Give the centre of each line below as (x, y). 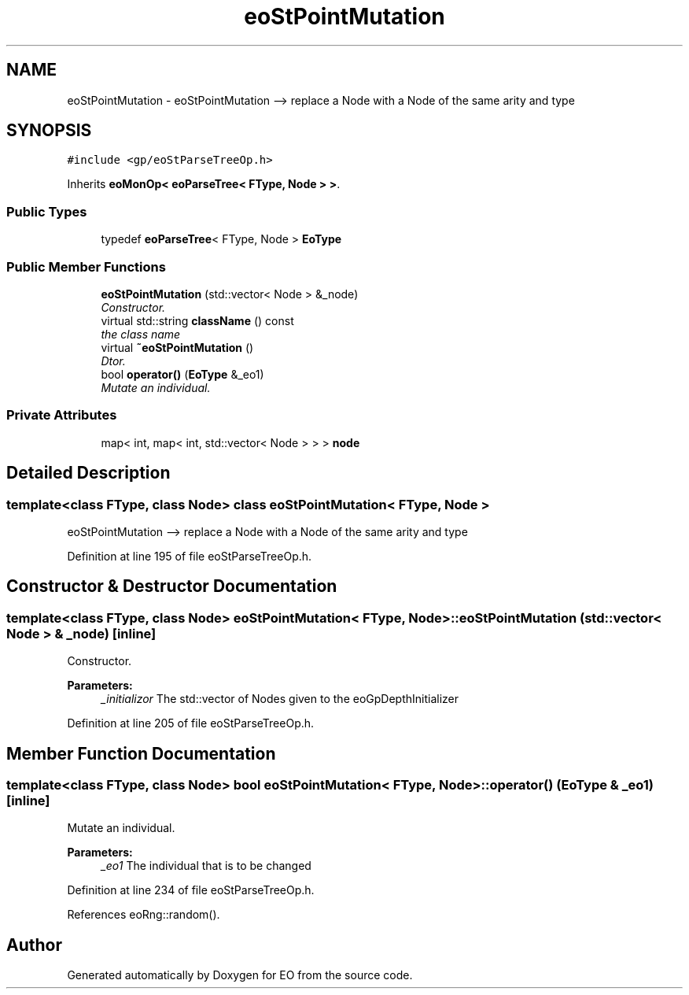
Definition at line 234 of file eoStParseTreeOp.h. (191, 890)
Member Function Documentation (141, 753)
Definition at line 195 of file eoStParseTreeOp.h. (190, 556)
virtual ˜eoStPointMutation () (177, 347)
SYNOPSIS (49, 131)
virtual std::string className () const (197, 320)
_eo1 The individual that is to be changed (206, 866)
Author (34, 945)
